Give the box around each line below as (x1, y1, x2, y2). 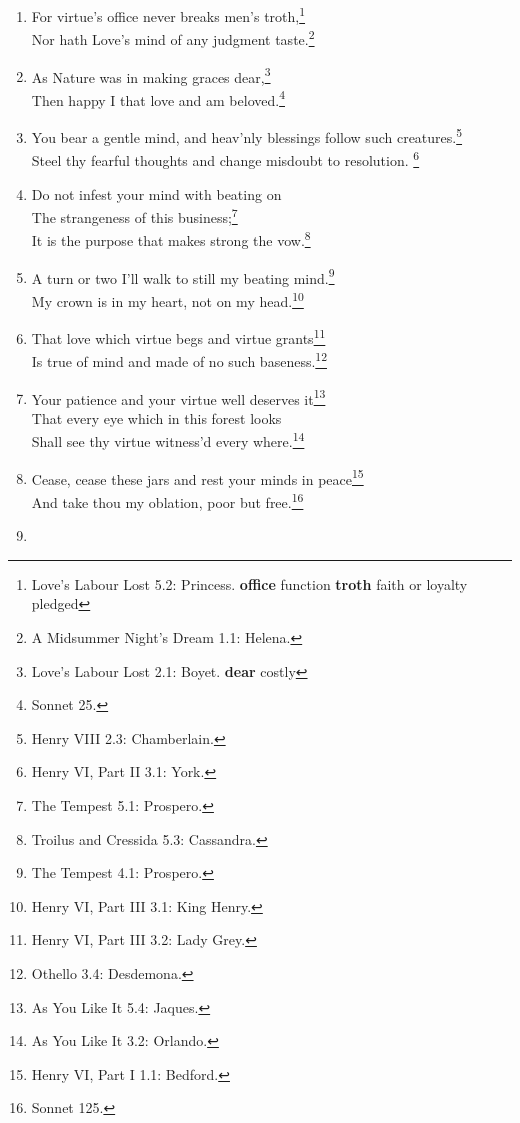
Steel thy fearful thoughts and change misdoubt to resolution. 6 (31, 147, 420, 170)
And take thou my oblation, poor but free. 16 (31, 488, 304, 512)
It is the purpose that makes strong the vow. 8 (31, 227, 311, 250)
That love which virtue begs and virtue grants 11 (31, 325, 326, 348)
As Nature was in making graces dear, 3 (31, 63, 271, 87)
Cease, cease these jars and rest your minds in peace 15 (31, 465, 364, 489)
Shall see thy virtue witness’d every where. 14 (31, 428, 305, 452)
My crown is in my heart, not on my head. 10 (31, 287, 304, 311)
